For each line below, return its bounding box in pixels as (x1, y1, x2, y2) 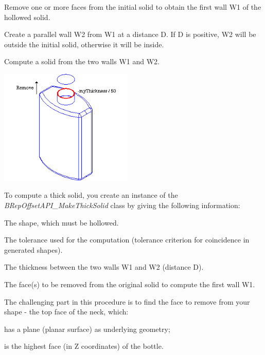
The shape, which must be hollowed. (4, 217, 119, 228)
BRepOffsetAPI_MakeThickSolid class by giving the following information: (4, 200, 240, 211)
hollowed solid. (4, 11, 50, 22)
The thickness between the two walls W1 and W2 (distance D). (4, 261, 204, 272)
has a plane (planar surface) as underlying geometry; (4, 323, 170, 334)
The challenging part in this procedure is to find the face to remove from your (4, 296, 250, 307)
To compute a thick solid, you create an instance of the (4, 190, 178, 200)
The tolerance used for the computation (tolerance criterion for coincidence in (4, 234, 250, 245)
